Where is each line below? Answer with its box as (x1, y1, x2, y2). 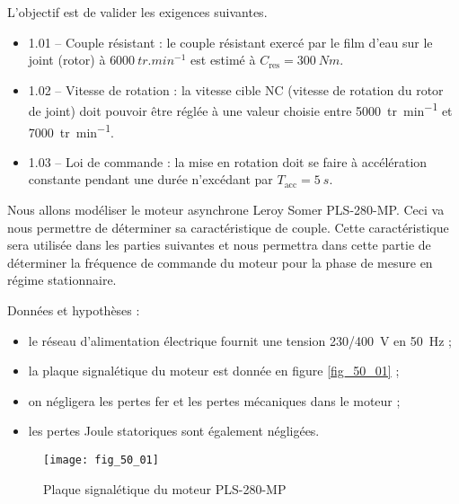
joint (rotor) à (28, 50, 106, 69)
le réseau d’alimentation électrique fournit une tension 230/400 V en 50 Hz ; (28, 331, 453, 349)
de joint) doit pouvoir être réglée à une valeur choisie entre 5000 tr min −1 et (28, 99, 453, 120)
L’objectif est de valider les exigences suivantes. (7, 3, 268, 21)
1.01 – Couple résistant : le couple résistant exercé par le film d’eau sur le (28, 32, 433, 51)
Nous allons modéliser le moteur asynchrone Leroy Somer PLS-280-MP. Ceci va (7, 200, 445, 219)
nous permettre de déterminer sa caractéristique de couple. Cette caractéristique (7, 217, 449, 236)
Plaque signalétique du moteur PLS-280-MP (43, 479, 287, 498)
